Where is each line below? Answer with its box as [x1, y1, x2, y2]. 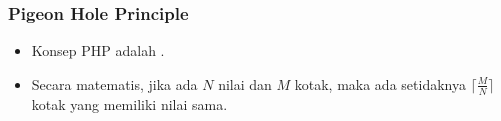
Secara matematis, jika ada [31, 73, 198, 94]
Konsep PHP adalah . [31, 40, 165, 61]
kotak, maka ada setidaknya [294, 73, 466, 94]
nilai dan [218, 73, 272, 94]
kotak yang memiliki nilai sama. [31, 93, 228, 114]
